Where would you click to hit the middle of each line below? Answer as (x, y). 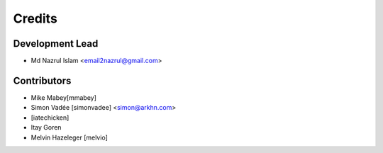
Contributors (42, 80)
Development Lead (56, 44)
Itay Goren (46, 127)
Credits (35, 18)
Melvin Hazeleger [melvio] (69, 137)
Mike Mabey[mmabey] (64, 97)
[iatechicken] (50, 118)
